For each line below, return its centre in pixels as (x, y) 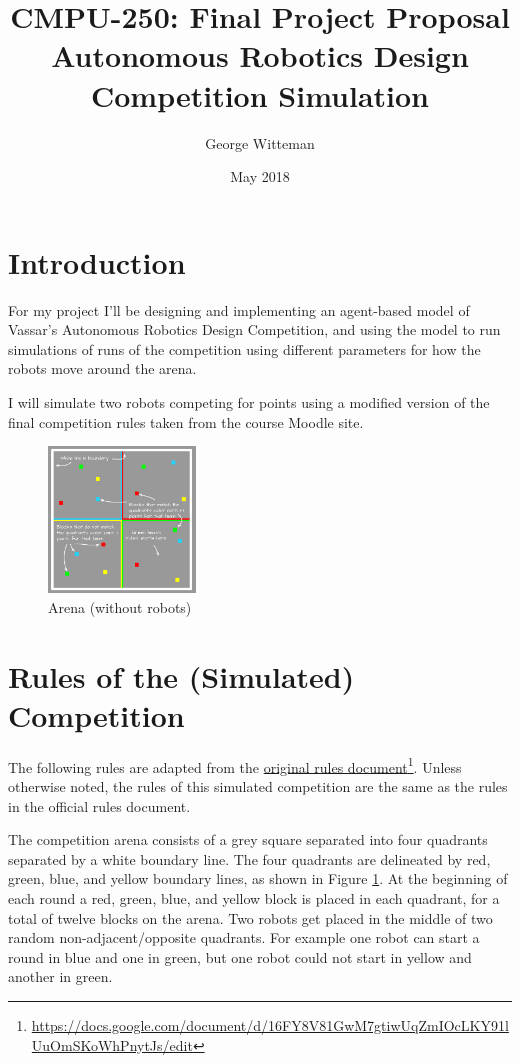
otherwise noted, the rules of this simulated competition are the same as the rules (258, 785)
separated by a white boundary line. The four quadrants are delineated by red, (249, 858)
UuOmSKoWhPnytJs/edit (112, 1044)
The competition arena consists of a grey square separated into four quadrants (248, 839)
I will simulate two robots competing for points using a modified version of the (249, 402)
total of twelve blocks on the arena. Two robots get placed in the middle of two (250, 917)
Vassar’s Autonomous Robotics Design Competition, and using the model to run (254, 329)
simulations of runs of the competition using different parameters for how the (244, 348)
